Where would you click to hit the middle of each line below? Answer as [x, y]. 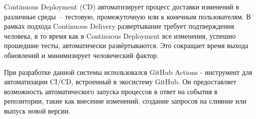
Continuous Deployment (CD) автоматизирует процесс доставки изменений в [122, 6]
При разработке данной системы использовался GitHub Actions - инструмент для [128, 72]
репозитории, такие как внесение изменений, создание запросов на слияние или [125, 101]
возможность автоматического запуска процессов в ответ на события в [111, 91]
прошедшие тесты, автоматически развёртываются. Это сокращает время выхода [126, 45]
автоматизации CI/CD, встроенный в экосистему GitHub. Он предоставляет [120, 82]
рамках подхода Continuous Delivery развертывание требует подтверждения [119, 26]
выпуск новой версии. [37, 110]
